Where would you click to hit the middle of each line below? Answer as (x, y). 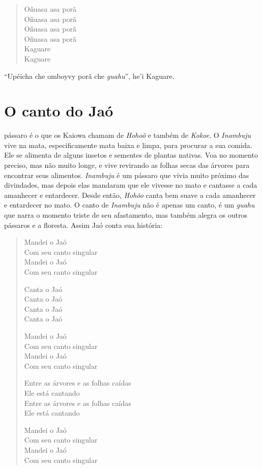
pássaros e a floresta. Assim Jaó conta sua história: (83, 225)
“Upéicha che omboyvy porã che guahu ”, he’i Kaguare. (89, 76)
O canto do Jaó (59, 111)
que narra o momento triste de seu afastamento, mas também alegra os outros (126, 215)
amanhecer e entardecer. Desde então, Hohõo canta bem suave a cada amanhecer (130, 195)
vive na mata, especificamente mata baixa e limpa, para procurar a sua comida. (128, 145)
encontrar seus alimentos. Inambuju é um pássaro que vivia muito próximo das (127, 175)
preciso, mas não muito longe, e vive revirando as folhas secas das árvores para (127, 165)
